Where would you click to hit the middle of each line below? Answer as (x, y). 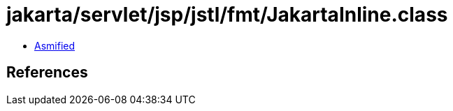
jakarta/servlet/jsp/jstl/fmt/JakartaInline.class (227, 15)
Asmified (55, 45)
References (47, 73)
